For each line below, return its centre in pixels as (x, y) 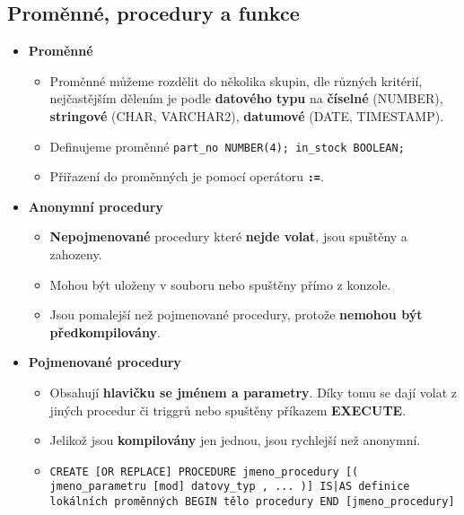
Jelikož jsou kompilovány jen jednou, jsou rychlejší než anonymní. (235, 440)
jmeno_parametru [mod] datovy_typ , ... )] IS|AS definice (230, 487)
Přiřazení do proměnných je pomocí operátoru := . (187, 176)
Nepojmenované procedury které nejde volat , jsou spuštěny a (228, 236)
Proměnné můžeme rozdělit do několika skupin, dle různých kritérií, (236, 80)
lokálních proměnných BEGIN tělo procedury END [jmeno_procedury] (252, 502)
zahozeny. (76, 254)
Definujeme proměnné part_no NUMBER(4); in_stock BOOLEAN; (227, 146)
